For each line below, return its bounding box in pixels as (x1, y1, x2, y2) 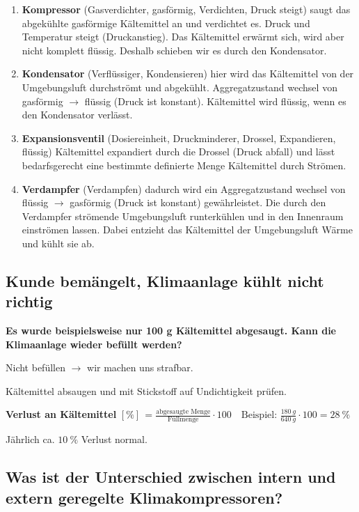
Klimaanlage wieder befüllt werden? (6, 336, 182, 351)
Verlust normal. (81, 432, 147, 447)
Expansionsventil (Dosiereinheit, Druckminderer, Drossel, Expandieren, (22, 130, 336, 145)
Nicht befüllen (6, 360, 65, 375)
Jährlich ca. (6, 432, 55, 447)
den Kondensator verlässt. (22, 107, 133, 122)
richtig (6, 290, 53, 312)
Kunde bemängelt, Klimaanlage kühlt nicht (6, 270, 324, 291)
